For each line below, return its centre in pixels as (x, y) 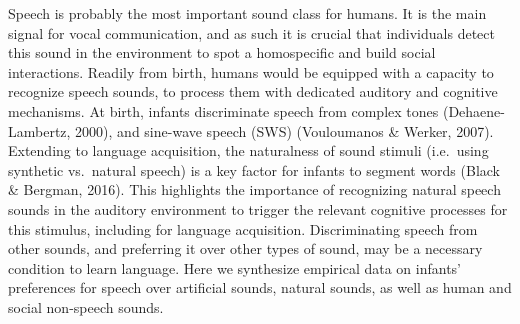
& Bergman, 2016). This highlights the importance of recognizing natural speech (254, 189)
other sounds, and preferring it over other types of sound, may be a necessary (245, 248)
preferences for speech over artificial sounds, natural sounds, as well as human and (260, 287)
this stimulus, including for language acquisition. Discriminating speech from (243, 228)
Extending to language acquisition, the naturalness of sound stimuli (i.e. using (248, 150)
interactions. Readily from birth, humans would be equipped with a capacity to (251, 71)
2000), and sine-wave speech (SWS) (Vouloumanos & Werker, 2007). (284, 130)
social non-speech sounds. (86, 306)
